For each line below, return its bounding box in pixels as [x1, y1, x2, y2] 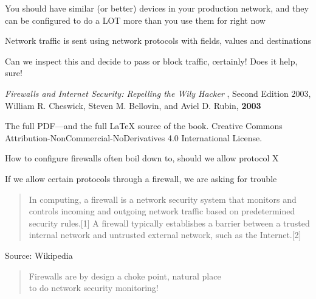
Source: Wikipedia [5, 248, 73, 261]
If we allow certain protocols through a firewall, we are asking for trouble [5, 172, 277, 185]
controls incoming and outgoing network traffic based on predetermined [29, 205, 295, 217]
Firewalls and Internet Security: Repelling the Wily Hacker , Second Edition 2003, [5, 86, 311, 99]
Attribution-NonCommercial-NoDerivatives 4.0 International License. [5, 131, 263, 144]
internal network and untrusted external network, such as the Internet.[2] [29, 228, 301, 241]
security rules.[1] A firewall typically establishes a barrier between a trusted [29, 216, 310, 229]
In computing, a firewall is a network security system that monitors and [29, 192, 297, 205]
